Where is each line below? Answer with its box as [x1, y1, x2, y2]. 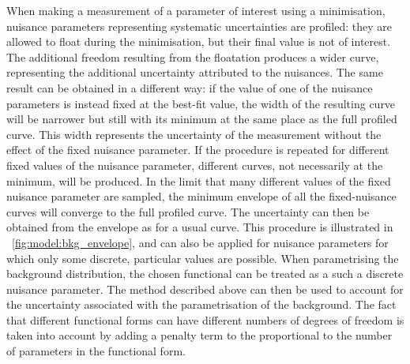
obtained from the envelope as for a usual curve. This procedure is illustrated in [6, 219, 393, 235]
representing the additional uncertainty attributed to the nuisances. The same [6, 64, 383, 81]
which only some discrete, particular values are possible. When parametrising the [6, 250, 399, 266]
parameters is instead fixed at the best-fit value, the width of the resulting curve [6, 95, 396, 111]
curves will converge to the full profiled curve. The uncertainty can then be [6, 203, 370, 220]
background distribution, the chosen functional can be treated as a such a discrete [6, 265, 404, 282]
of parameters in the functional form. [6, 343, 186, 359]
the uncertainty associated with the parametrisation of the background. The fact [6, 296, 397, 313]
